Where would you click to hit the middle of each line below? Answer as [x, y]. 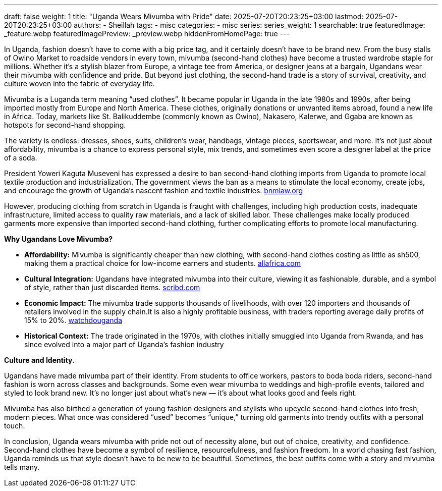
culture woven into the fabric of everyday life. [79, 84]
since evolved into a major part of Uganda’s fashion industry [124, 344]
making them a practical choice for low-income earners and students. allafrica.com [162, 263]
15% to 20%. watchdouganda [73, 320]
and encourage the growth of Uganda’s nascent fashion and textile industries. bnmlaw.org [154, 190]
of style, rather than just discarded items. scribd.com [112, 287]
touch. [15, 426]
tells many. [22, 467]
